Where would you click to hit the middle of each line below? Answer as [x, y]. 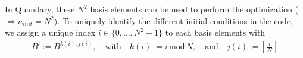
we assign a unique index [50, 32]
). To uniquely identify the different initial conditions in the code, [173, 20]
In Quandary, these [40, 9]
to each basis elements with [215, 32]
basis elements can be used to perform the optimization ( [194, 9]
